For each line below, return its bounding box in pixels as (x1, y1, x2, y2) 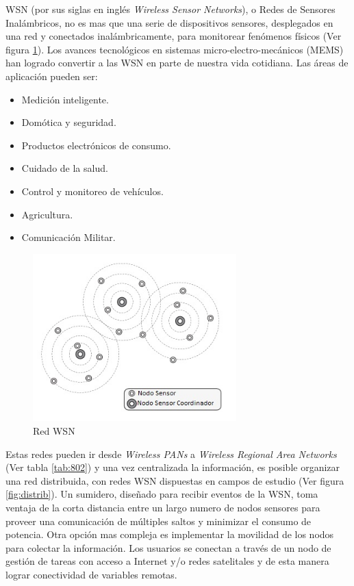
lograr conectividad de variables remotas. (5, 567, 177, 581)
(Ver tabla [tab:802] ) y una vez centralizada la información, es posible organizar (5, 460, 340, 474)
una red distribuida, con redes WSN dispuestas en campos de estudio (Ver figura (5, 473, 344, 487)
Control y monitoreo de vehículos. (21, 183, 164, 198)
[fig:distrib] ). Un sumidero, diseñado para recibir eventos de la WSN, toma (5, 487, 318, 501)
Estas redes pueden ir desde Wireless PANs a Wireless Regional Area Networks (5, 446, 337, 461)
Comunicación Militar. (21, 230, 116, 244)
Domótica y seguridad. (21, 115, 116, 129)
